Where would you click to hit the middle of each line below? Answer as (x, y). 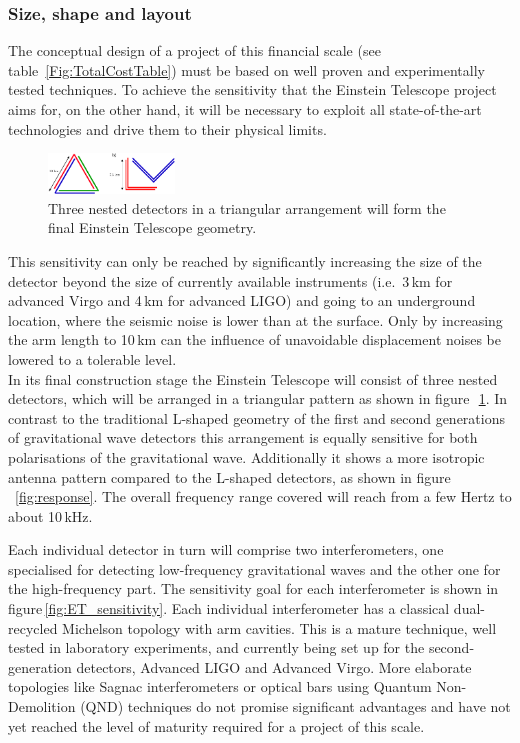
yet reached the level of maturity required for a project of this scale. (216, 725)
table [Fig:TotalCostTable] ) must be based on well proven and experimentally (246, 69)
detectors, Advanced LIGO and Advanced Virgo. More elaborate (274, 666)
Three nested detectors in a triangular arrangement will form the (247, 207)
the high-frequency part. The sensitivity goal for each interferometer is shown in (253, 588)
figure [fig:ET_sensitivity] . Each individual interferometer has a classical (229, 608)
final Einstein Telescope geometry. (152, 227)
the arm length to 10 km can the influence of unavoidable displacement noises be (254, 339)
